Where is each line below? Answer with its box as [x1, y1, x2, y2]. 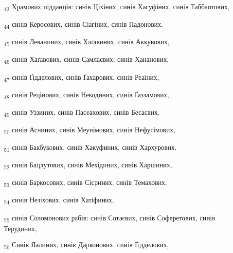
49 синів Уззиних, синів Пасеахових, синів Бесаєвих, [4, 107, 160, 118]
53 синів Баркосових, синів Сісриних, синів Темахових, [4, 177, 167, 189]
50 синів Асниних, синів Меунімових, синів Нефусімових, [4, 124, 176, 136]
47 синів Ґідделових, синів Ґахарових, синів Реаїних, [4, 72, 159, 83]
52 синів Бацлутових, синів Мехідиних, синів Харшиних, [4, 160, 172, 171]
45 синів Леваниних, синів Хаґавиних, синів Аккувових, [4, 36, 170, 48]
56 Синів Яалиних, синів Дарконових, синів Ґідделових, [4, 239, 169, 251]
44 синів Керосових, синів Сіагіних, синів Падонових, [4, 19, 163, 30]
